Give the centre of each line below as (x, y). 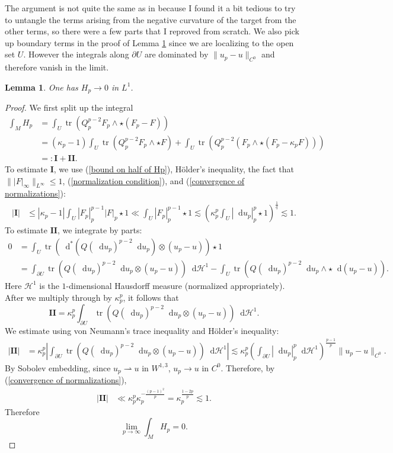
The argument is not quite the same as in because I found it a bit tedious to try (150, 8)
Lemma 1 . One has (41, 87)
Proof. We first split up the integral (69, 107)
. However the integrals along (76, 54)
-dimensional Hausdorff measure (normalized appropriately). (175, 285)
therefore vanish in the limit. (57, 67)
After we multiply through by (58, 297)
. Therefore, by (248, 367)
